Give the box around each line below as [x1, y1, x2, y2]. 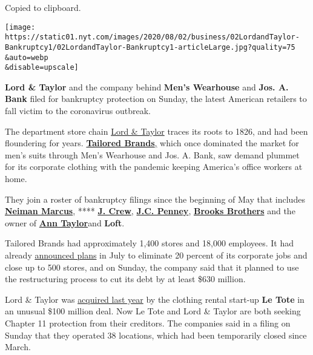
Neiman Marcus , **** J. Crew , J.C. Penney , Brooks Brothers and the [5, 205, 295, 217]
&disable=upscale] [5, 63, 79, 72]
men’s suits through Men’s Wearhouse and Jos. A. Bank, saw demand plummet [5, 148, 300, 161]
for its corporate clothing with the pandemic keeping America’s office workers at [5, 160, 303, 173]
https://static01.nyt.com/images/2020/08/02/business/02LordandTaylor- [5, 33, 300, 42]
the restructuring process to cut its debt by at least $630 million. [5, 272, 246, 285]
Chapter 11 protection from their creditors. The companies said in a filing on [5, 316, 291, 329]
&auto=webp [5, 53, 48, 62]
